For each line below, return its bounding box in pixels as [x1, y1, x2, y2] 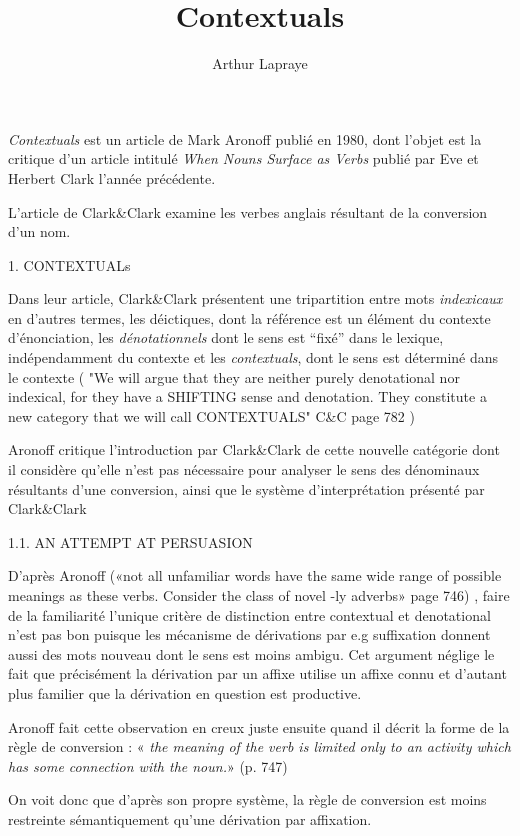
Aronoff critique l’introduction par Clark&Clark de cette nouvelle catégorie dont [8, 439, 500, 460]
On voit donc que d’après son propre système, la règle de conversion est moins [8, 789, 487, 810]
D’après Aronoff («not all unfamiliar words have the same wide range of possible [8, 565, 502, 586]
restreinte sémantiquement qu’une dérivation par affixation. [8, 808, 372, 829]
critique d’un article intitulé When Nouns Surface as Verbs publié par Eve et [8, 148, 479, 169]
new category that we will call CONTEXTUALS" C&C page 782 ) [8, 405, 415, 426]
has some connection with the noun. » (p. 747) [8, 755, 288, 776]
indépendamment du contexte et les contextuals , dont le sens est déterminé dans [8, 347, 499, 368]
